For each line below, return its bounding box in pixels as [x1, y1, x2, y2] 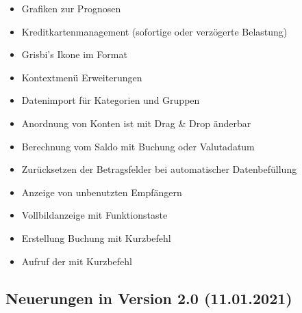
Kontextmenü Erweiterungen [21, 70, 142, 84]
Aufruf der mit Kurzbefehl [21, 254, 132, 268]
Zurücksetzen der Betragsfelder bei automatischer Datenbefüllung [21, 162, 297, 176]
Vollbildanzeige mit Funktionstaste [21, 208, 168, 222]
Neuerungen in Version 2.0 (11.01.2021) [5, 287, 292, 308]
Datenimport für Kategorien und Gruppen [21, 93, 200, 107]
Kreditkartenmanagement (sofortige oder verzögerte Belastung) [21, 24, 288, 38]
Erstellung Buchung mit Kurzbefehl [21, 230, 171, 245]
